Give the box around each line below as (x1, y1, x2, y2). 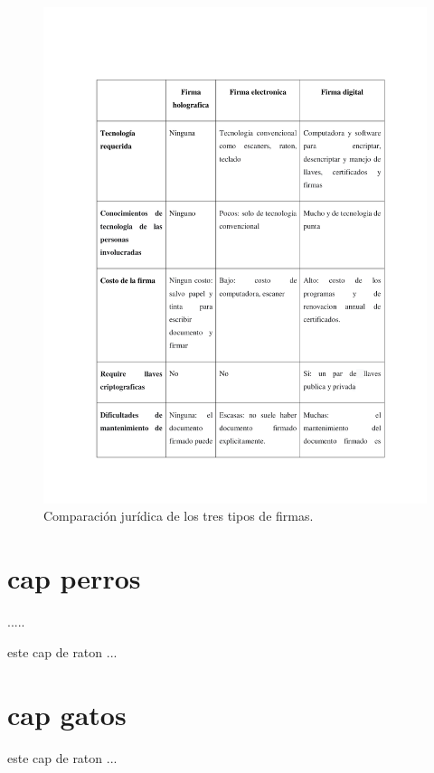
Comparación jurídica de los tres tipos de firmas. (43, 506, 314, 525)
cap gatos (7, 695, 127, 732)
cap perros (7, 560, 141, 597)
